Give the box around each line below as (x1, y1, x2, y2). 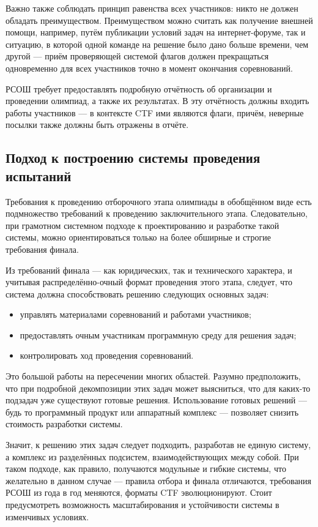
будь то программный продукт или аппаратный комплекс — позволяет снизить (6, 405, 299, 418)
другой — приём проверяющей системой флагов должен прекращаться (6, 50, 269, 62)
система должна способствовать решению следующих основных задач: (6, 287, 269, 300)
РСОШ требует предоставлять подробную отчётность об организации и (6, 82, 272, 95)
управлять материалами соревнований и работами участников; (20, 308, 251, 321)
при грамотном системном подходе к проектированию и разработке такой (6, 219, 279, 231)
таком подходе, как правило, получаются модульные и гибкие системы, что (6, 462, 286, 475)
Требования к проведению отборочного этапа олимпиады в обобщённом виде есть (6, 195, 312, 207)
